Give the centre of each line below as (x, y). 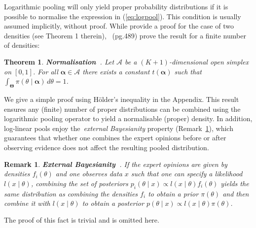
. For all (45, 71)
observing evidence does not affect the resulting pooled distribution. (107, 147)
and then (236, 193)
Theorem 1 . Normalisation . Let (59, 61)
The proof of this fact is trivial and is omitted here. (82, 219)
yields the (235, 183)
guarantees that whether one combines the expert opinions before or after (115, 138)
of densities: (22, 45)
